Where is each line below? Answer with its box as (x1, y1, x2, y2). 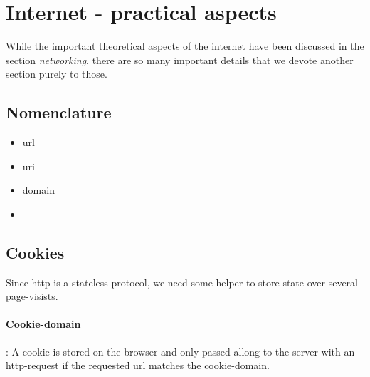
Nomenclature (6, 101, 112, 123)
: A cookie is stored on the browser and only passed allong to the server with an (6, 344, 355, 358)
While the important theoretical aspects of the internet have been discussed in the (6, 38, 364, 53)
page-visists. (6, 289, 58, 304)
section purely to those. (6, 66, 107, 81)
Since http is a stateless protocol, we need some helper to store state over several (6, 274, 358, 289)
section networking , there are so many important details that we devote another (6, 52, 354, 67)
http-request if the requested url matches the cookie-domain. (6, 358, 270, 373)
